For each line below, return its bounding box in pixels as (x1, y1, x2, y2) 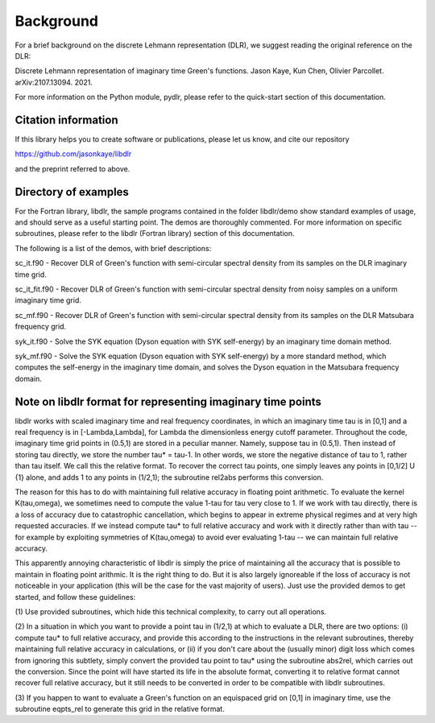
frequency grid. (14, 322, 67, 332)
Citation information (14, 113, 118, 126)
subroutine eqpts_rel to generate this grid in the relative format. (14, 704, 225, 714)
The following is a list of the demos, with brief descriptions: (14, 243, 212, 253)
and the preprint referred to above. (14, 163, 130, 173)
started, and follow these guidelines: (14, 592, 136, 601)
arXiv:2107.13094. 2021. (14, 77, 93, 87)
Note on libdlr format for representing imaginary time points (14, 395, 322, 408)
